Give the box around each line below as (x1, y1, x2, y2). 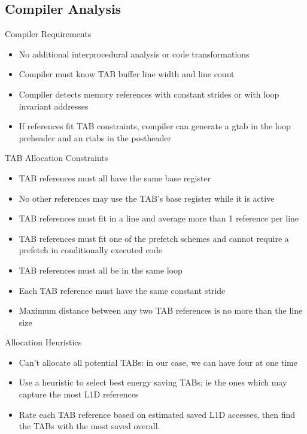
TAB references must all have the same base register (19, 171, 211, 184)
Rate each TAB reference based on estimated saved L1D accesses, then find (19, 408, 296, 420)
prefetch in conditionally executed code (19, 244, 163, 256)
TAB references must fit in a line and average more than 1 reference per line (19, 212, 299, 224)
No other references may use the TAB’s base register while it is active (19, 192, 275, 204)
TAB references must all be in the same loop (19, 263, 183, 276)
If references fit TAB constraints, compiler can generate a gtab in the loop (19, 120, 291, 132)
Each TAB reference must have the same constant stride (19, 284, 226, 296)
